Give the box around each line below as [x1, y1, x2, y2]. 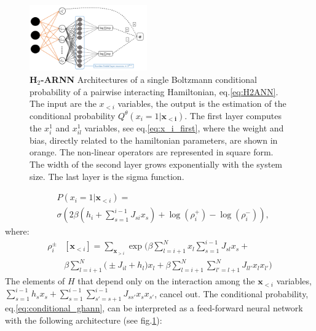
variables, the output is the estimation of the [117, 97, 286, 110]
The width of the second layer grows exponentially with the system [30, 158, 283, 171]
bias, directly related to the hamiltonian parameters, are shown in [30, 133, 278, 146]
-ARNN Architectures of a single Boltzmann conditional [41, 72, 257, 85]
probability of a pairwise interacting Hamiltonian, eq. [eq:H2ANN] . [30, 85, 278, 98]
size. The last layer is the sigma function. [30, 169, 184, 182]
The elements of [5, 275, 65, 287]
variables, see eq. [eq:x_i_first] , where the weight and [84, 121, 284, 134]
